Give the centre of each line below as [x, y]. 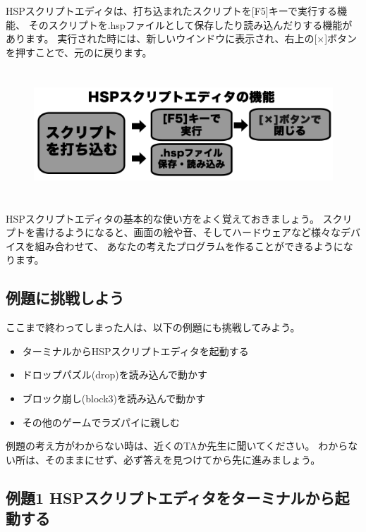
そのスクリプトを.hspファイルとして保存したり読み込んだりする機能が [190, 24]
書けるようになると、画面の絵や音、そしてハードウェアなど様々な [188, 232]
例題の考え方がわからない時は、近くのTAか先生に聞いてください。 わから [177, 446]
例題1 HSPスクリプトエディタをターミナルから [170, 497]
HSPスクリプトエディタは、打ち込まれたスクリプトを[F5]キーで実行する [171, 11]
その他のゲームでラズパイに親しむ [101, 422]
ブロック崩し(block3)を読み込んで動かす [114, 398]
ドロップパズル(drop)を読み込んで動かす [115, 375]
